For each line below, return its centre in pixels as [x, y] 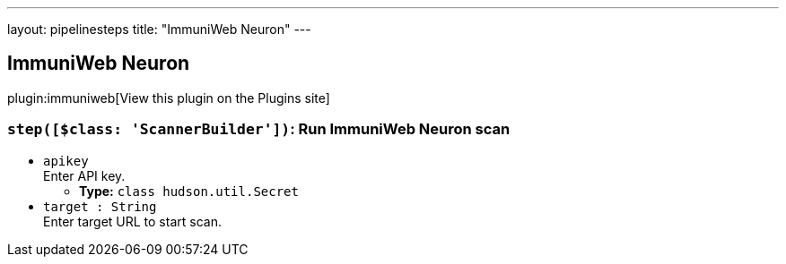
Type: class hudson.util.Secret [189, 191]
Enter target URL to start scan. [132, 221]
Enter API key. [84, 175]
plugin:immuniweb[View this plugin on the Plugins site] [169, 98]
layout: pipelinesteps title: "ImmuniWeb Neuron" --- [159, 29]
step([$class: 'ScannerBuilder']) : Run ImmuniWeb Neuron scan [259, 129]
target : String [100, 206]
